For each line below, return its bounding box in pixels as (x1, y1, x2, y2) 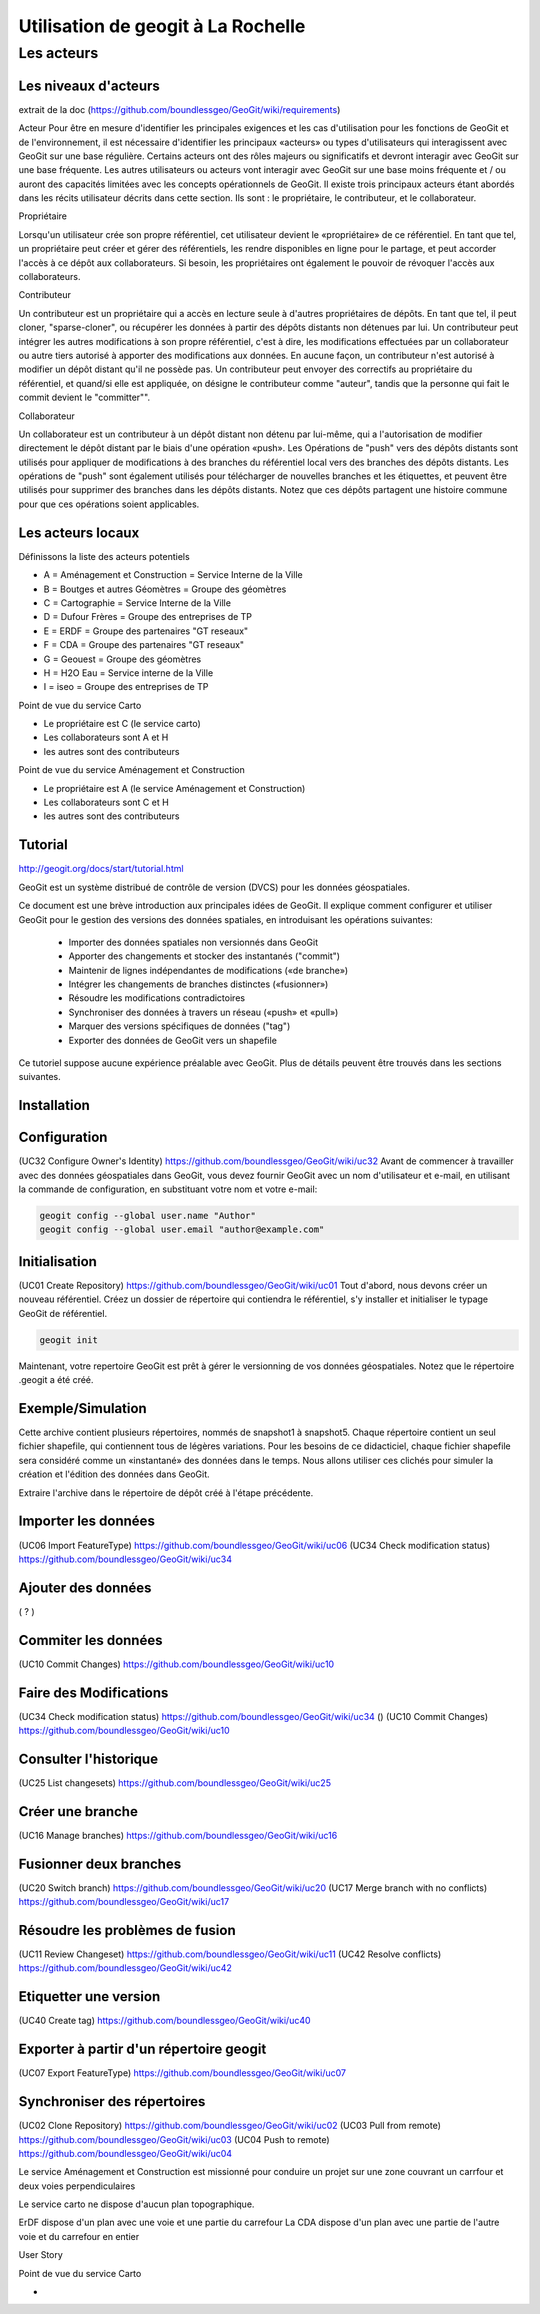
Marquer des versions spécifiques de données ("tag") (68, 1020, 291, 1032)
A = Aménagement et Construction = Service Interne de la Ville (43, 569, 304, 581)
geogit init (39, 1334, 99, 1345)
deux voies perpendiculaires (18, 2180, 136, 2192)
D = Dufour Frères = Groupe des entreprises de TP (43, 611, 253, 623)
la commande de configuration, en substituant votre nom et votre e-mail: (18, 1183, 318, 1195)
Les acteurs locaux (18, 524, 140, 541)
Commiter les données (18, 1631, 163, 1649)
